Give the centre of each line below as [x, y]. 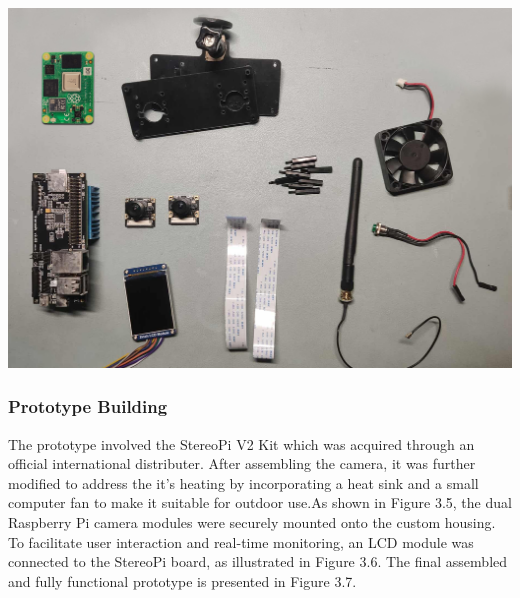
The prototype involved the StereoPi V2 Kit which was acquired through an [241, 443]
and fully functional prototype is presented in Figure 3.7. [182, 580]
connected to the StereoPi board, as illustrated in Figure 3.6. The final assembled [258, 561]
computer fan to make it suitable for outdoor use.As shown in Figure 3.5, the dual [260, 502]
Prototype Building [88, 406]
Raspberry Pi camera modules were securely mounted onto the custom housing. [252, 521]
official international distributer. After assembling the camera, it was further [242, 463]
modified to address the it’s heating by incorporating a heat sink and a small [243, 482]
